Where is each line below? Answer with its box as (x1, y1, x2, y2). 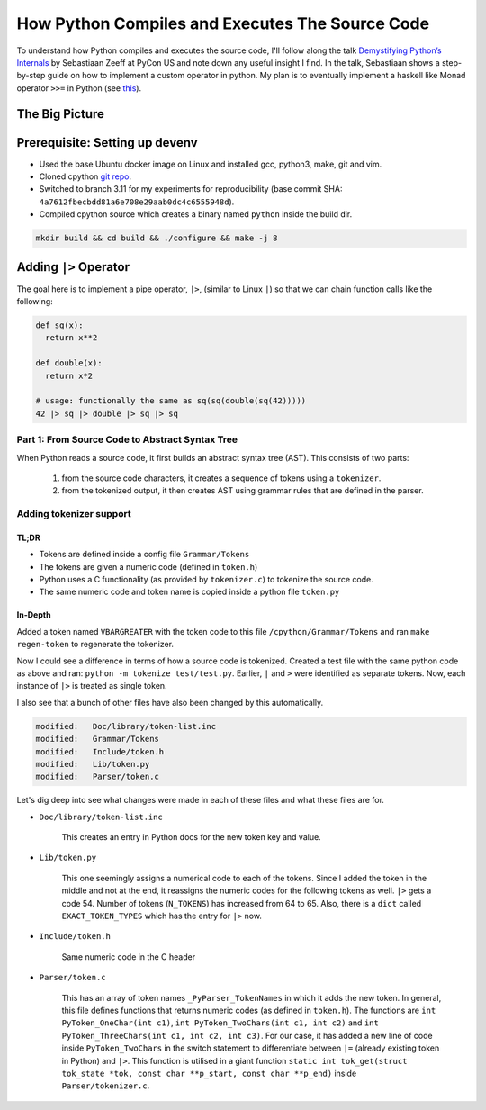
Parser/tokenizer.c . (61, 1080, 150, 1091)
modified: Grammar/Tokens (35, 734, 159, 745)
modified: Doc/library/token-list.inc (35, 721, 216, 731)
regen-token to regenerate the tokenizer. (16, 639, 175, 650)
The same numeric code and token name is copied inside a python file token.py (39, 586, 340, 598)
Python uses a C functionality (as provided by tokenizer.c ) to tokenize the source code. (39, 574, 373, 585)
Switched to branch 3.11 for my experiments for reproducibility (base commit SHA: (39, 184, 343, 194)
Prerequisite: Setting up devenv (16, 135, 198, 150)
